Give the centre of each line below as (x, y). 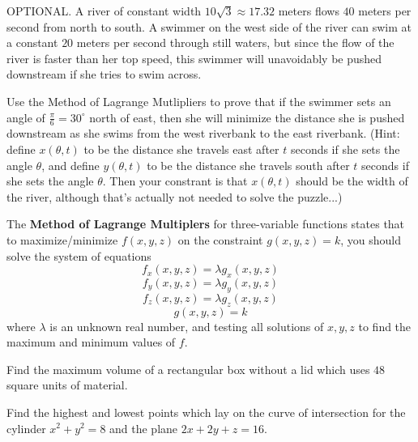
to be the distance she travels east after (181, 149)
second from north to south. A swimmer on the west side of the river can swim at (209, 26)
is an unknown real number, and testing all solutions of (187, 326)
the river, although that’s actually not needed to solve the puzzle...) (175, 196)
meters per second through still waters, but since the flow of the (235, 42)
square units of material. (67, 385)
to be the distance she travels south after (248, 165)
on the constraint (220, 239)
